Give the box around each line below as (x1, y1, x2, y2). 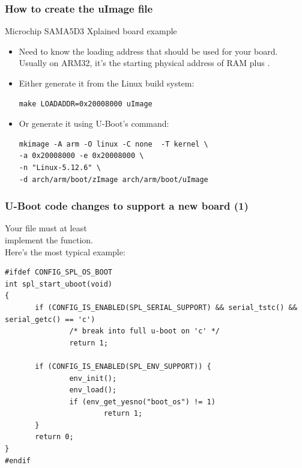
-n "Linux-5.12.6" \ (19, 163, 101, 172)
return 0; (35, 433, 74, 442)
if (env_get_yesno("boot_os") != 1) (69, 397, 216, 406)
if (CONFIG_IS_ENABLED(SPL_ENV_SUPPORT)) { (35, 362, 211, 371)
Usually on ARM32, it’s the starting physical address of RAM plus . (19, 56, 270, 69)
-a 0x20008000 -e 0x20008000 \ (19, 151, 144, 160)
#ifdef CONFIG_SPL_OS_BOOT (5, 268, 112, 277)
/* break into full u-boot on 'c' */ (69, 327, 220, 336)
